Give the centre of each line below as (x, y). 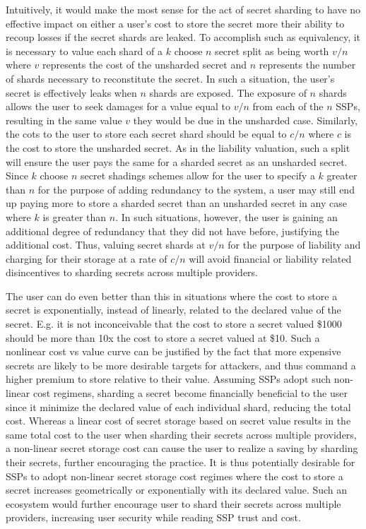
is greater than (75, 216)
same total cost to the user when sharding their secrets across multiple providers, (181, 434)
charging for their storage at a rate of (87, 258)
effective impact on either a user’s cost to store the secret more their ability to (175, 23)
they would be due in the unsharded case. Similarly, (246, 120)
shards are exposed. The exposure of (228, 92)
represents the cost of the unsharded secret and (144, 65)
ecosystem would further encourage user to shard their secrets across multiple (173, 503)
